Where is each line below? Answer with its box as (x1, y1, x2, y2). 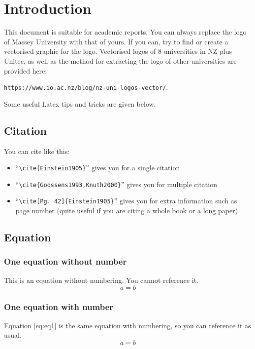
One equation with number (4, 301, 114, 313)
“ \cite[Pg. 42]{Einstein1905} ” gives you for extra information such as (15, 195, 237, 206)
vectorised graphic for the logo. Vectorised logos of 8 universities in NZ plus (4, 46, 232, 56)
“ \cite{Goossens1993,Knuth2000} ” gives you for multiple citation (15, 179, 217, 189)
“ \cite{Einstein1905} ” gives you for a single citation (15, 162, 180, 173)
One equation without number (4, 255, 127, 268)
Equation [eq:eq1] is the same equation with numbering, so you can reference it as (4, 320, 251, 330)
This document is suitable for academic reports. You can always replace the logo (4, 27, 247, 37)
